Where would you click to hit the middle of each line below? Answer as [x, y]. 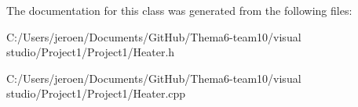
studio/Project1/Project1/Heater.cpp [96, 93]
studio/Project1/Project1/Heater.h [91, 52]
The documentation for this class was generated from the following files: [179, 10]
